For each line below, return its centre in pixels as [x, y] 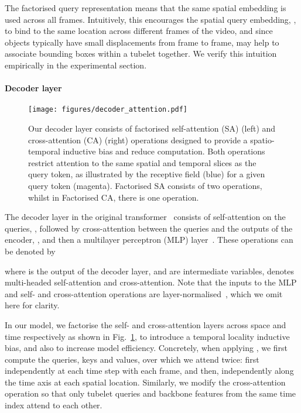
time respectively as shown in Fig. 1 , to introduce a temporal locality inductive [147, 336]
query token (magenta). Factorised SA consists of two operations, [145, 185]
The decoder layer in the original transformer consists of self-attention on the [145, 217]
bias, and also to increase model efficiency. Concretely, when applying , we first [146, 348]
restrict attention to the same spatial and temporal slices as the [142, 162]
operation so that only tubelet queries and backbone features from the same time [150, 393]
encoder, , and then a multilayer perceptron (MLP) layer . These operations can [149, 240]
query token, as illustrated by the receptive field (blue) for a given [147, 174]
